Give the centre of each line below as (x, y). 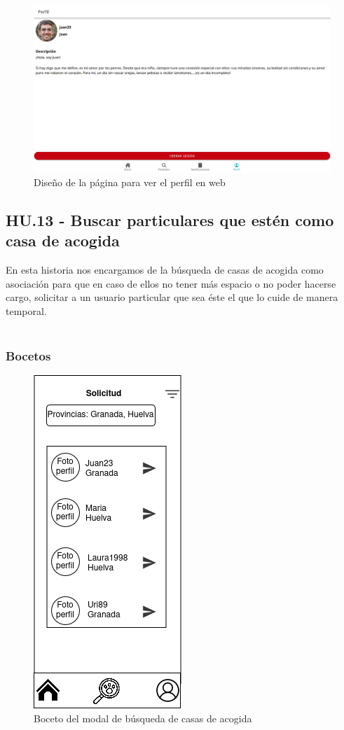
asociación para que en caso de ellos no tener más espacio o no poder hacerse (171, 283)
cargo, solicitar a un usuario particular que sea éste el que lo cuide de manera (172, 297)
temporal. (26, 311)
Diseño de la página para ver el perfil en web (130, 182)
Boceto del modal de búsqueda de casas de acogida (143, 718)
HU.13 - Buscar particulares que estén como (170, 220)
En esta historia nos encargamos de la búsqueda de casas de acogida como (165, 270)
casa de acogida (63, 240)
